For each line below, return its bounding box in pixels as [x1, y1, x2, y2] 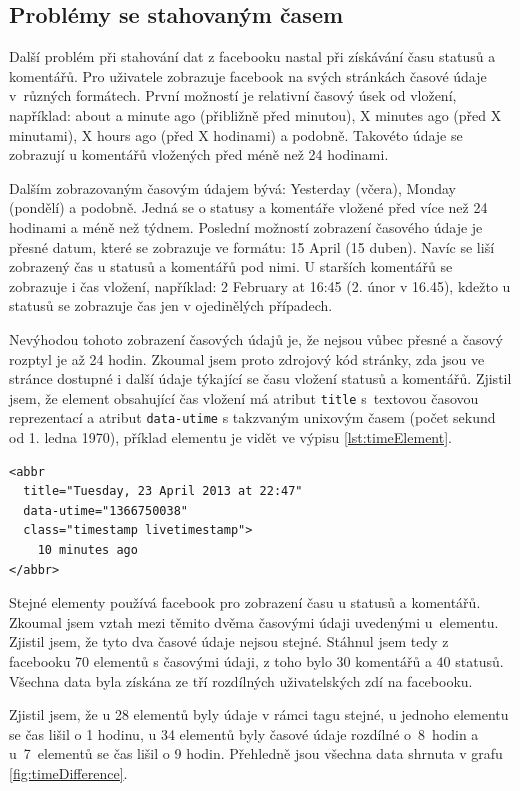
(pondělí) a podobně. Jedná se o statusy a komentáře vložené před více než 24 [9, 197, 488, 218]
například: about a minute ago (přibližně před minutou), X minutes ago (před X [9, 104, 502, 125]
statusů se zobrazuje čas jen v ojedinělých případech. [9, 295, 333, 316]
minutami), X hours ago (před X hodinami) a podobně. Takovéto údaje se [9, 124, 463, 145]
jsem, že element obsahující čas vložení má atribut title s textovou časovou [9, 387, 479, 408]
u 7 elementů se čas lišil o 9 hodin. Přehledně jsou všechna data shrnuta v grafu [9, 743, 503, 764]
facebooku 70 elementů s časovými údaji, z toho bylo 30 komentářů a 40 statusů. [9, 650, 504, 671]
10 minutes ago [37, 542, 138, 557]
